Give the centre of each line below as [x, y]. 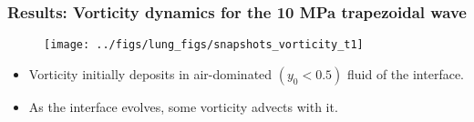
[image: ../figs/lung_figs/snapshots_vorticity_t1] [204, 45]
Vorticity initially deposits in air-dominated [150, 73]
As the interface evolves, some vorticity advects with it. [183, 106]
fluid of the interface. [406, 73]
